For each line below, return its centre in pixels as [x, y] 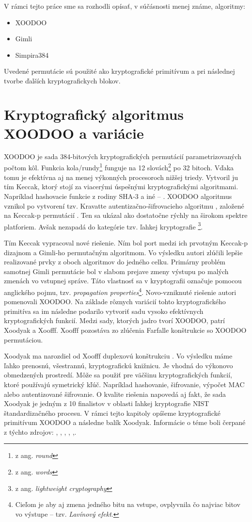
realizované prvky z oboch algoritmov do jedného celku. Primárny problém [115, 262]
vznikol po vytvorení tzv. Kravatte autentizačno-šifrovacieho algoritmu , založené [124, 205]
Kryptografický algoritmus [94, 114]
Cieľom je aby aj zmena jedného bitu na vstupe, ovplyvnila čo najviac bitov [128, 504]
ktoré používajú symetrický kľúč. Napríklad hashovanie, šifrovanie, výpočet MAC [124, 384]
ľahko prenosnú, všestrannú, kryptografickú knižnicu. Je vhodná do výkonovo [118, 365]
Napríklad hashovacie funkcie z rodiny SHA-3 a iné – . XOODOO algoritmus [118, 196]
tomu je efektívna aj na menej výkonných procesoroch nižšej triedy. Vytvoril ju [121, 177]
